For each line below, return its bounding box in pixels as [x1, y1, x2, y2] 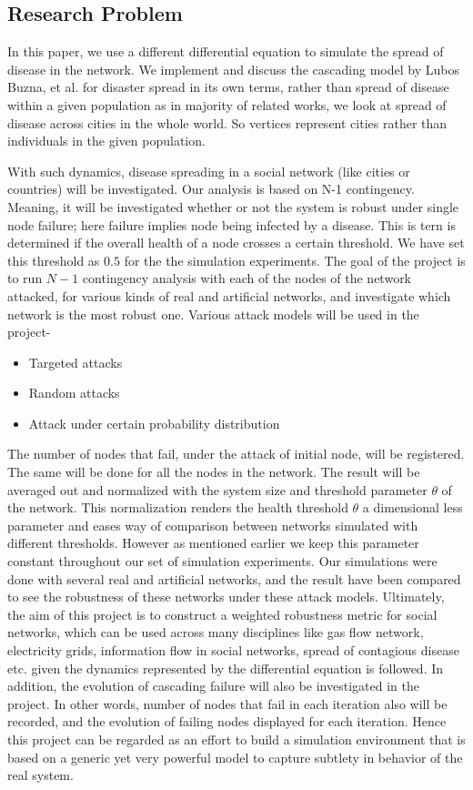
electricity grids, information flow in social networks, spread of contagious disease [7, 641, 459, 660]
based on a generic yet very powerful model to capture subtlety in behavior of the [7, 747, 463, 766]
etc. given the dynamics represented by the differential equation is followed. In [7, 658, 444, 677]
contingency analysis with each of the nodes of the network [82, 268, 412, 288]
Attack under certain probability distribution [28, 413, 280, 432]
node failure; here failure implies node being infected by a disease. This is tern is [7, 215, 456, 234]
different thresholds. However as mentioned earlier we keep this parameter [7, 533, 419, 552]
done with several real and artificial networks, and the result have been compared [7, 569, 461, 588]
